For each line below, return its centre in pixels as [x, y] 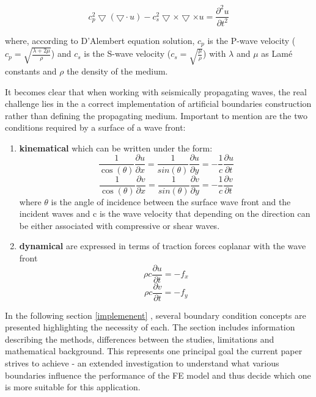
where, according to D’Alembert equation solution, [100, 40]
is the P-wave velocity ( [252, 40]
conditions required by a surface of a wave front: [95, 127]
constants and [31, 71]
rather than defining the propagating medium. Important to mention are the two [156, 115]
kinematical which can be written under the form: [116, 148]
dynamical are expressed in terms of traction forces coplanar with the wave [163, 246]
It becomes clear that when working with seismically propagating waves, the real [156, 91]
